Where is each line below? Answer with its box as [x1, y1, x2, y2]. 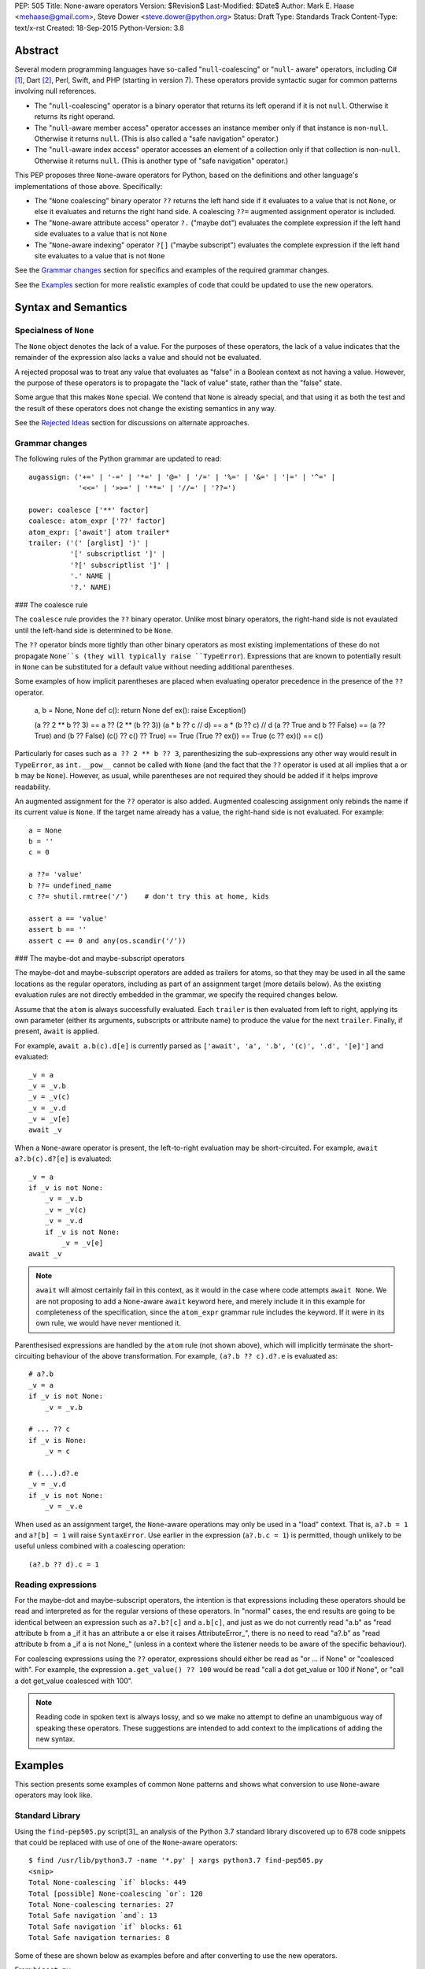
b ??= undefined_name [28, 881, 112, 890]
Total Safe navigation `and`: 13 [28, 1911, 157, 1920]
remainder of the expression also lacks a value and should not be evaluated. [14, 353, 261, 362]
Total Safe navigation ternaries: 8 [28, 1934, 170, 1942]
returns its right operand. [34, 112, 116, 121]
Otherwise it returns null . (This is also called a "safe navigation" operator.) [34, 134, 279, 143]
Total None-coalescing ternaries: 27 [28, 1900, 175, 1909]
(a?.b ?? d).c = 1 [28, 1559, 100, 1569]
